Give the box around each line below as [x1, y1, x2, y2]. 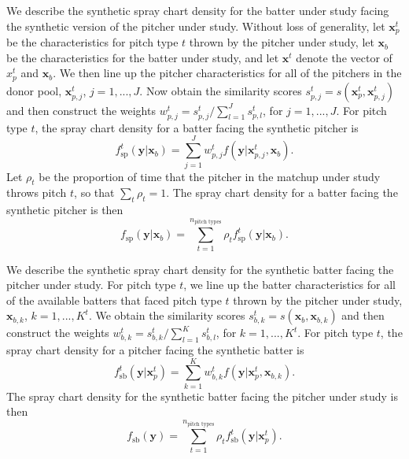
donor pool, [6, 82, 62, 98]
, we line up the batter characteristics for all [183, 276, 396, 293]
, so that [74, 184, 115, 201]
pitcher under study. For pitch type [6, 276, 176, 293]
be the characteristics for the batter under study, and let [6, 49, 279, 65]
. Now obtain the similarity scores [139, 82, 302, 98]
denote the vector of [296, 49, 392, 65]
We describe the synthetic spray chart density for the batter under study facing [6, 2, 389, 18]
